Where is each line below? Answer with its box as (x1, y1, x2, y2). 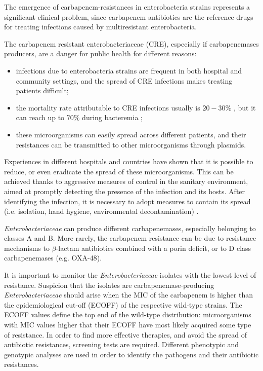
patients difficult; (16, 85, 69, 96)
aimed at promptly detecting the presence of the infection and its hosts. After (4, 185, 245, 196)
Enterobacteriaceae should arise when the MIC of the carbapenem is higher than (4, 289, 253, 300)
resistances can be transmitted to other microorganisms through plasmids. (16, 139, 246, 150)
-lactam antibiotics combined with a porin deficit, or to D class (56, 242, 251, 253)
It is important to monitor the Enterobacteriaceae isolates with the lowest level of (4, 270, 256, 280)
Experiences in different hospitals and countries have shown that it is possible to (4, 156, 253, 167)
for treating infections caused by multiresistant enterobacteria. (4, 21, 197, 32)
